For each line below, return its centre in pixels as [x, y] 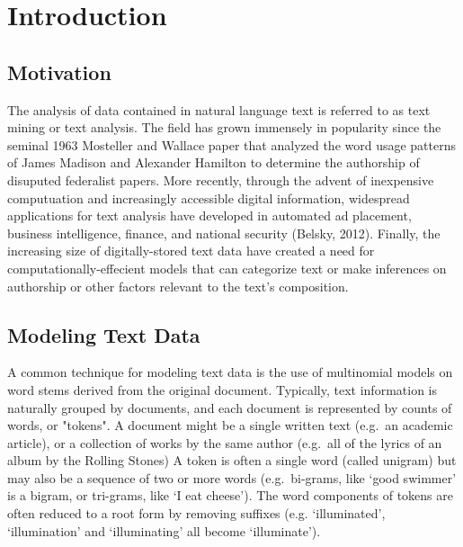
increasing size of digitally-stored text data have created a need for [191, 251]
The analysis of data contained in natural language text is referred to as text [219, 109]
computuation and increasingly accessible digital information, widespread [209, 197]
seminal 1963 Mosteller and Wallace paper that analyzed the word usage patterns [232, 144]
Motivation [59, 72]
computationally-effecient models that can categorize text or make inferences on [227, 268]
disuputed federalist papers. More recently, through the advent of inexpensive [221, 179]
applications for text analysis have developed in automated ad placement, [209, 215]
